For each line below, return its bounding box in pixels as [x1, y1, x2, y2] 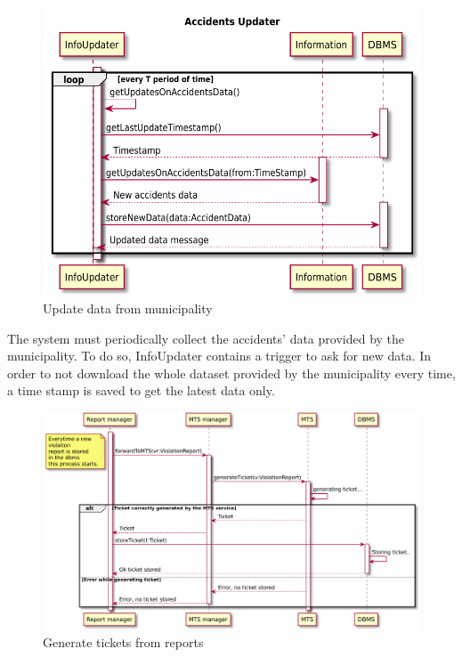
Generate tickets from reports [43, 633, 204, 652]
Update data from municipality [43, 299, 213, 318]
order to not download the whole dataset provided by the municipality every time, [7, 363, 456, 382]
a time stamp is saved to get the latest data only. [7, 381, 275, 400]
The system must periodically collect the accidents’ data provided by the [7, 328, 405, 347]
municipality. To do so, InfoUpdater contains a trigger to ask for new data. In [7, 346, 432, 365]
